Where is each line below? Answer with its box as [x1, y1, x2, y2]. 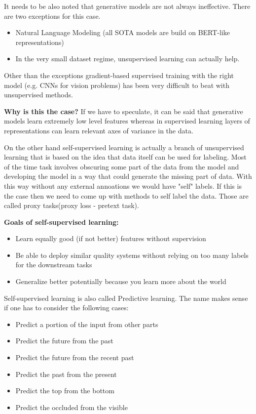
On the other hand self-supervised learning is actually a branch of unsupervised [4, 142, 244, 152]
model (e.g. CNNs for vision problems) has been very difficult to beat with [4, 80, 229, 90]
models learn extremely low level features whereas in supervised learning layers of [4, 116, 250, 126]
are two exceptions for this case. [4, 10, 101, 21]
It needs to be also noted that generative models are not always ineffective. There [4, 1, 251, 11]
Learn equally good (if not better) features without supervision [15, 233, 206, 244]
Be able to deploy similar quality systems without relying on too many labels [15, 249, 249, 260]
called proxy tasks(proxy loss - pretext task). [4, 200, 139, 210]
